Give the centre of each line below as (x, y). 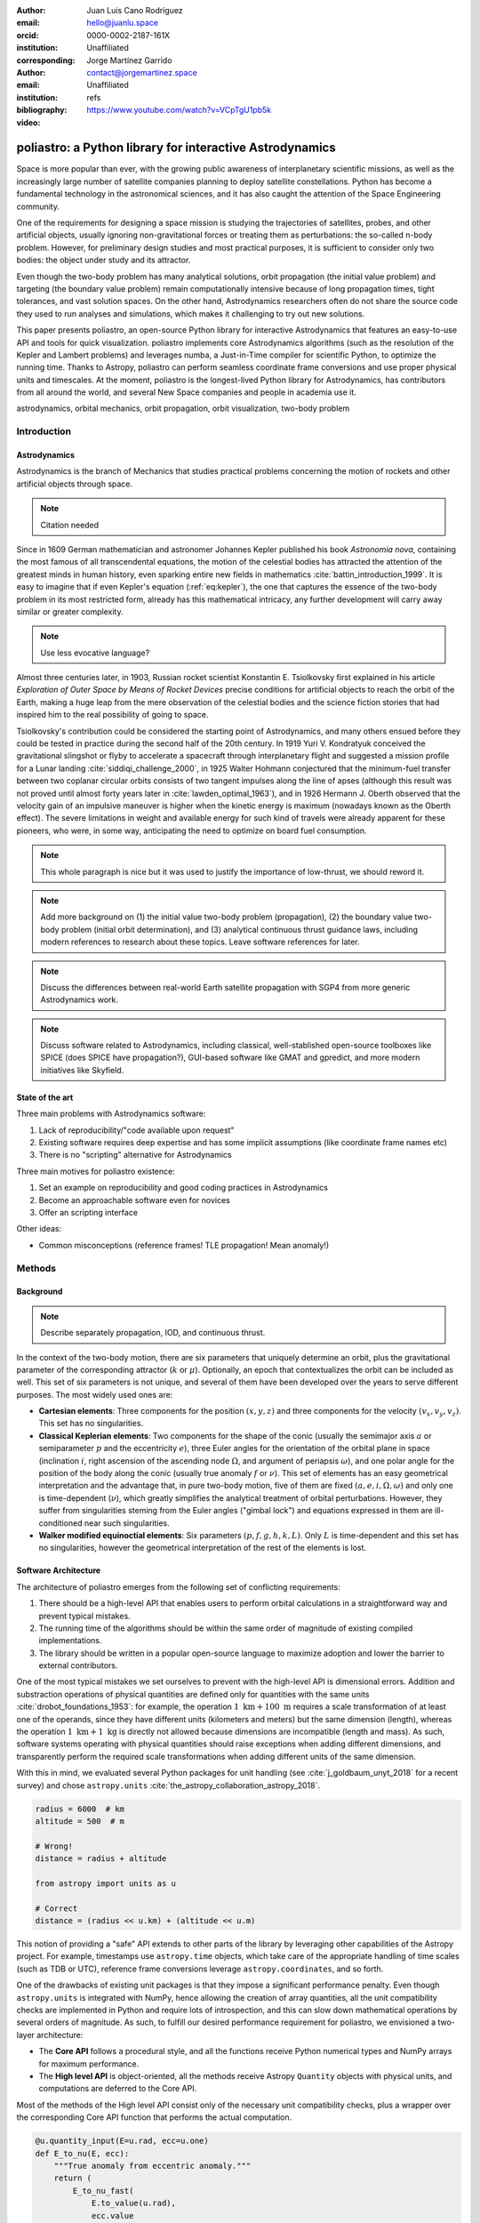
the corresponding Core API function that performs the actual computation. (154, 2117)
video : (28, 122)
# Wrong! (54, 1846)
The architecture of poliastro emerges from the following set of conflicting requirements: (179, 1586)
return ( (73, 2178)
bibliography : (42, 110)
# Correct (56, 1908)
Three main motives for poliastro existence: (96, 1171)
